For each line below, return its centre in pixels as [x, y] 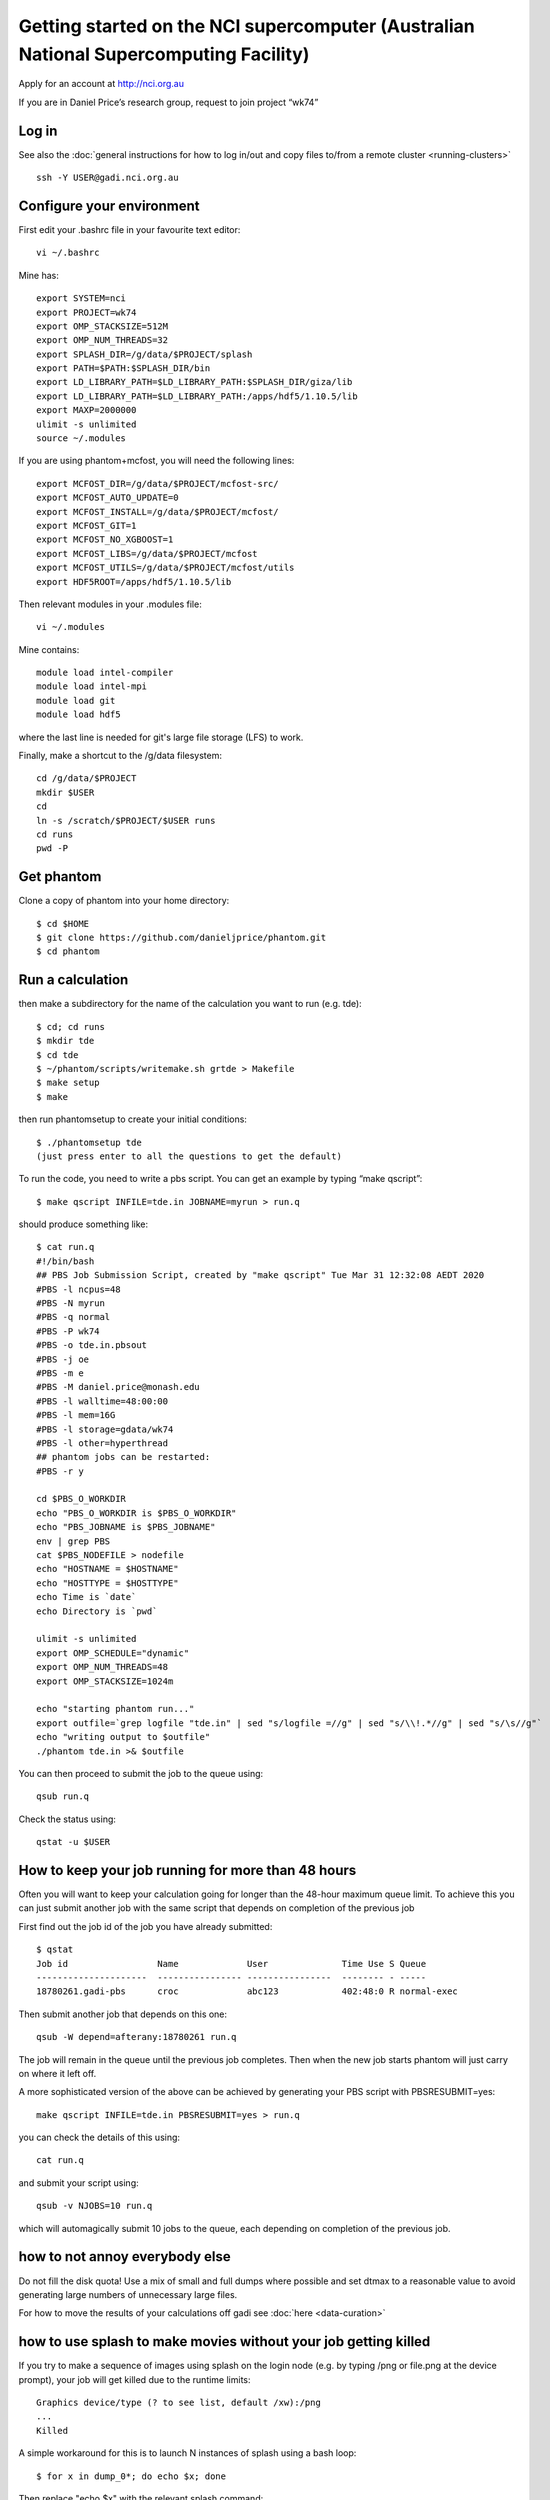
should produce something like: [83, 1224]
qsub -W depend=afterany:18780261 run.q [136, 2037]
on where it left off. [57, 2073]
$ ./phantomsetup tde [89, 1142]
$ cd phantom [68, 951]
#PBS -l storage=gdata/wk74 [105, 1429]
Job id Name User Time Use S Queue [231, 1963]
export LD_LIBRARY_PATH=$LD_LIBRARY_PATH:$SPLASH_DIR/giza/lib [194, 382]
